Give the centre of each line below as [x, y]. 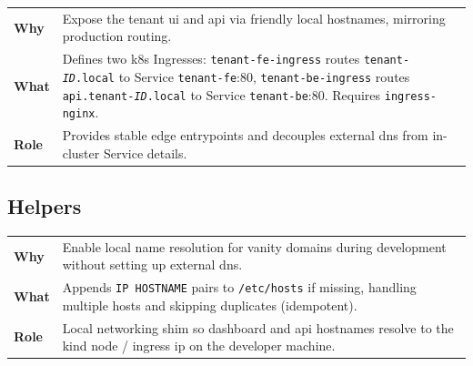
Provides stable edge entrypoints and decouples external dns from [245, 135]
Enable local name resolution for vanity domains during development [254, 246]
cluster [81, 152]
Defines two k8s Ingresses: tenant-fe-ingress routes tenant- [236, 59]
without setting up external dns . [152, 264]
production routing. [117, 36]
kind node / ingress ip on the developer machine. [199, 346]
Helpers [45, 206]
